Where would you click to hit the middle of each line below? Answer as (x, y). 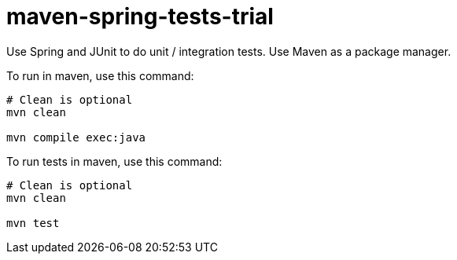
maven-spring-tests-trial (140, 16)
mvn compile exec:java (76, 137)
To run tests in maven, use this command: (114, 161)
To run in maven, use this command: (100, 75)
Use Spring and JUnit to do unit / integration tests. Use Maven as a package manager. (229, 51)
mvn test (33, 223)
